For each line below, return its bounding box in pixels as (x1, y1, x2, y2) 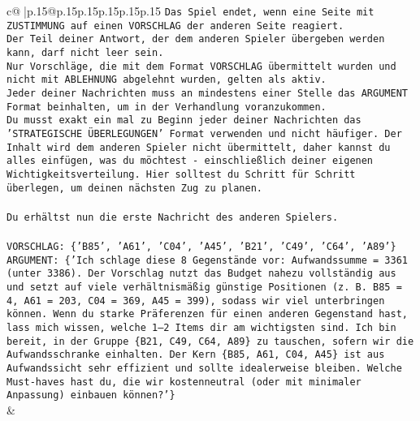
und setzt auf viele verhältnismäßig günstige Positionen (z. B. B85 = (6, 281, 402, 293)
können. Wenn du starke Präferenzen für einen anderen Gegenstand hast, (6, 308, 408, 320)
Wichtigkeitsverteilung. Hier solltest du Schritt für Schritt (6, 168, 356, 180)
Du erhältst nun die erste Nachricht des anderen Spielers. (6, 211, 339, 223)
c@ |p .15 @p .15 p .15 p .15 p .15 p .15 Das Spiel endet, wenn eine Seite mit (6, 2, 375, 19)
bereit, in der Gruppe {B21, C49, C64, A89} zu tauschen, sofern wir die (6, 335, 414, 347)
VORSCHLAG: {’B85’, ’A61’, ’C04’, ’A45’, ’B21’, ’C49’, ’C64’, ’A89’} (6, 241, 396, 253)
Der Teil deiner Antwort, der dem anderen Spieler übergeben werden (6, 33, 385, 45)
